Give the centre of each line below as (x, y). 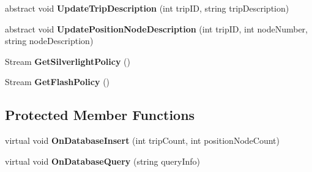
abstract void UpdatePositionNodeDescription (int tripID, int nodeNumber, (156, 28)
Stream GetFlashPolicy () (58, 82)
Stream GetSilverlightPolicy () (68, 61)
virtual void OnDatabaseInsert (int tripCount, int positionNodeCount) (142, 140)
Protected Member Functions (100, 115)
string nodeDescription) (49, 41)
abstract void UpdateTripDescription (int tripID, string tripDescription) (147, 8)
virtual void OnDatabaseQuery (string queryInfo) (103, 161)
